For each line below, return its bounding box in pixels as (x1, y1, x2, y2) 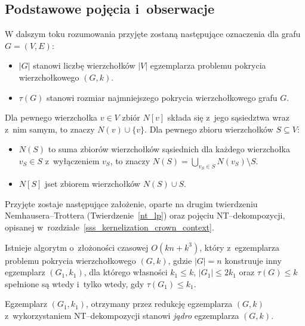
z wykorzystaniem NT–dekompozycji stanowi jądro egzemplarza (5, 309, 239, 321)
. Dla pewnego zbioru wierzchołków (144, 122, 273, 135)
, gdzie (168, 254, 192, 266)
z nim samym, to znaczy (5, 122, 95, 135)
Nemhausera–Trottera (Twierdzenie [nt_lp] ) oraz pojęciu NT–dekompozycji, (5, 209, 285, 222)
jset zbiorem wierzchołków (44, 177, 140, 190)
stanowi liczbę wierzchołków (33, 59, 135, 72)
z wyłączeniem (45, 154, 100, 167)
